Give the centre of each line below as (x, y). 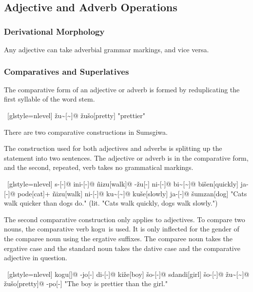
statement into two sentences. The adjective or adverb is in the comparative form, (126, 157)
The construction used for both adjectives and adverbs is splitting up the (113, 148)
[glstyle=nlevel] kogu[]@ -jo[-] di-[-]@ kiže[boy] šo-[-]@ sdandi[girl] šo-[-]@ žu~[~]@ (128, 274)
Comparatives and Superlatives (67, 71)
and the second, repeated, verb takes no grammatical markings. (99, 167)
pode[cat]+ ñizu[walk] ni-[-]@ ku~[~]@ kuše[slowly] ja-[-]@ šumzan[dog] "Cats (132, 193)
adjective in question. (36, 258)
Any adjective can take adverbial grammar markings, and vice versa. (107, 49)
